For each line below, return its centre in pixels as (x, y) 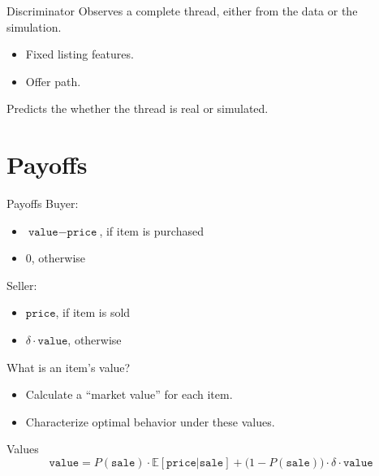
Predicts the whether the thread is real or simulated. (138, 108)
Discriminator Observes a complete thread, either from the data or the (182, 11)
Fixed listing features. (80, 54)
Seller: (22, 285)
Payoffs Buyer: (43, 203)
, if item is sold (93, 312)
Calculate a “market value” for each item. (129, 394)
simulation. (34, 26)
